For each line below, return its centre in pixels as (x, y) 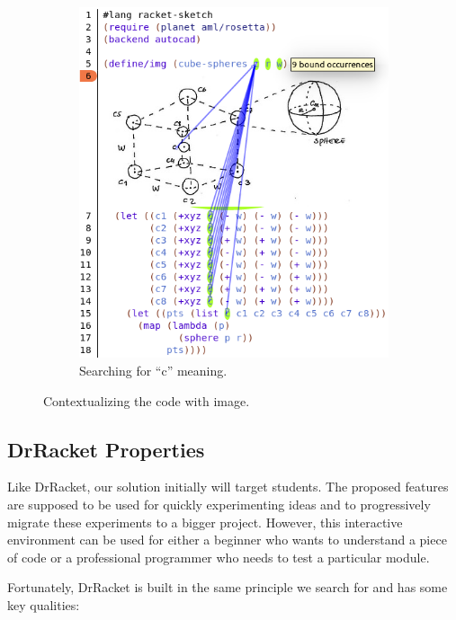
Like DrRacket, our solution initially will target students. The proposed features (228, 487)
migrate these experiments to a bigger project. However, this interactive (205, 522)
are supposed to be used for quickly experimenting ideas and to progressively (219, 505)
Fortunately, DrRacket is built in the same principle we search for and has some (228, 587)
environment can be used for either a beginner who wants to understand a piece (227, 540)
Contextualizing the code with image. (147, 400)
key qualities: (44, 605)
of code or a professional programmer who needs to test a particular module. (219, 557)
